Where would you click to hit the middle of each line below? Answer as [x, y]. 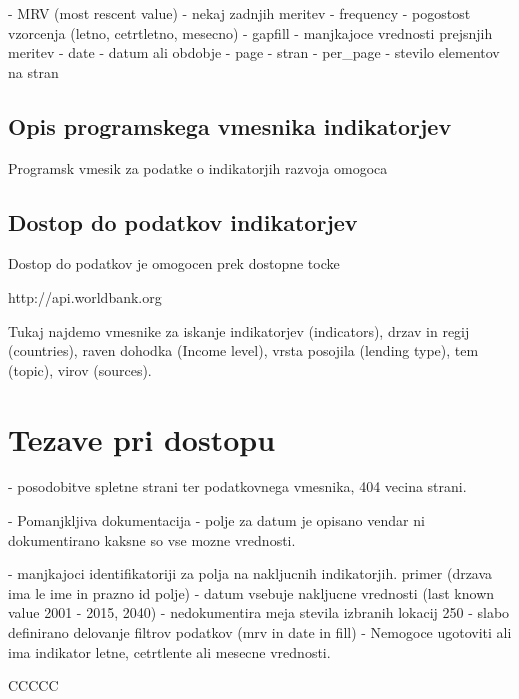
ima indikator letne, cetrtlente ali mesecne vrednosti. [169, 651]
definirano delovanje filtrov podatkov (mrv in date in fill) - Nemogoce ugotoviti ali [260, 632]
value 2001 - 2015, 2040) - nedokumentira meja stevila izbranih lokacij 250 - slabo [259, 612]
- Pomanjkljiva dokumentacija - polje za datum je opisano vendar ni [216, 520]
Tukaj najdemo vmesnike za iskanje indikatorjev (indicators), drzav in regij [239, 330]
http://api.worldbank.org [85, 296]
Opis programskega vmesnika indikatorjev [230, 125]
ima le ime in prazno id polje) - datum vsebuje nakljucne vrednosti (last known [251, 592]
